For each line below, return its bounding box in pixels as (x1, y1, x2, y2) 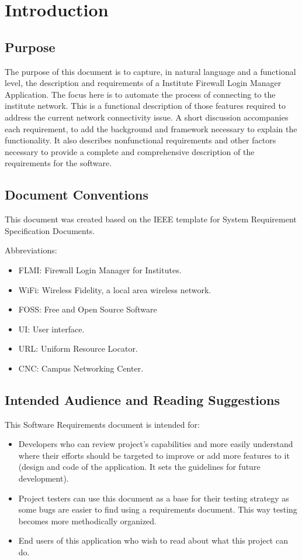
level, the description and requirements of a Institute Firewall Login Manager (5, 77, 282, 89)
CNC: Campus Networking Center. (18, 362, 144, 374)
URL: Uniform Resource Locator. (18, 342, 138, 355)
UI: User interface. (18, 322, 85, 335)
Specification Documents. (5, 224, 95, 236)
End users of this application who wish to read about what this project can (18, 534, 288, 547)
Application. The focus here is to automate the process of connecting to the (5, 88, 276, 100)
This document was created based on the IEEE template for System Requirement (5, 213, 297, 225)
